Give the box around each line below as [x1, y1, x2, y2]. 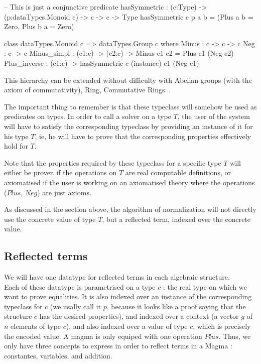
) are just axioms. [37, 187, 91, 197]
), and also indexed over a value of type [66, 321, 188, 331]
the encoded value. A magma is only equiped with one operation [4, 330, 202, 341]
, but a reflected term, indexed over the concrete [102, 213, 251, 224]
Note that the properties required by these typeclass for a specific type [4, 157, 221, 168]
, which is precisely [193, 321, 251, 331]
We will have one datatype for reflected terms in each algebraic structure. [4, 272, 230, 282]
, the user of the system [177, 111, 250, 122]
